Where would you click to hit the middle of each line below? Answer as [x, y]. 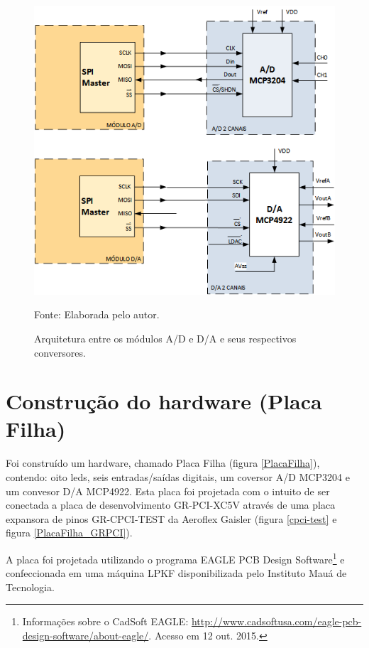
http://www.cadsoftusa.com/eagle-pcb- [276, 621]
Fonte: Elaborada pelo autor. [97, 314]
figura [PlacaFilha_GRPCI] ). [69, 533]
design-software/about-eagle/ [86, 636]
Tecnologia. [30, 587]
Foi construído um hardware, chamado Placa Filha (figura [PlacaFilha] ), [163, 463]
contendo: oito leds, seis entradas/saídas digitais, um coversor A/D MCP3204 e [178, 477]
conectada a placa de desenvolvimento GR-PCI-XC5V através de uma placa [171, 505]
